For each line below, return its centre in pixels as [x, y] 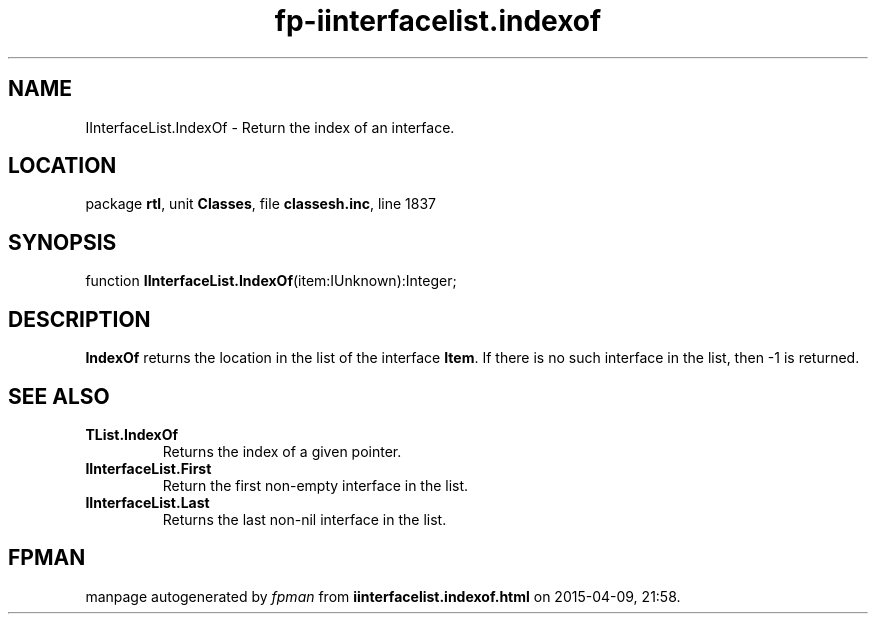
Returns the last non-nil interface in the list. [304, 519]
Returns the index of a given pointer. [282, 451]
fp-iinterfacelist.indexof [438, 21]
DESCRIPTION [79, 319]
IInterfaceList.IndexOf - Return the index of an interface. [270, 127]
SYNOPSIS [62, 242]
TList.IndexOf [132, 434]
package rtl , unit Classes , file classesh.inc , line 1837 [260, 204]
